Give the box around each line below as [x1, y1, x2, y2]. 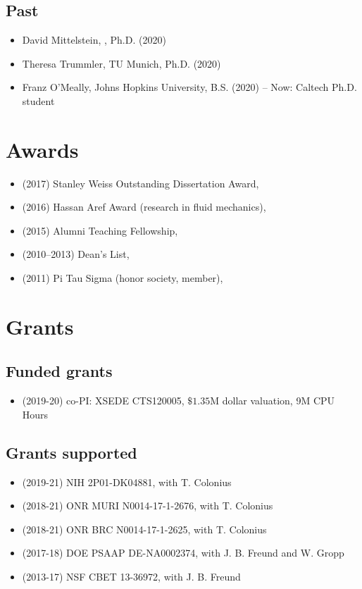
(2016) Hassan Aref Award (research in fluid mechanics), [22, 199, 266, 214]
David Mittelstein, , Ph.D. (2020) [22, 32, 166, 47]
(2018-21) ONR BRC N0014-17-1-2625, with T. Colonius [22, 521, 267, 536]
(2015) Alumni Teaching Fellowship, [22, 223, 178, 237]
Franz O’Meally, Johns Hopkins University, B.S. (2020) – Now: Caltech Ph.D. [22, 80, 357, 94]
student [22, 93, 55, 108]
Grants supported [6, 441, 137, 463]
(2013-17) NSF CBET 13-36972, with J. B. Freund [22, 569, 241, 584]
